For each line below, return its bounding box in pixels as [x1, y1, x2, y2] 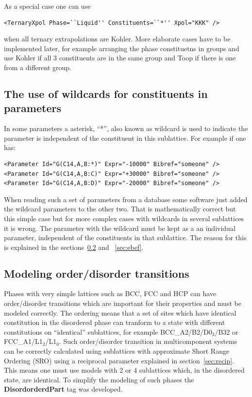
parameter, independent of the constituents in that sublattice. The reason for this [4, 232, 247, 243]
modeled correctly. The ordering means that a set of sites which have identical [4, 307, 236, 318]
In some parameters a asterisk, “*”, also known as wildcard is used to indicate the [4, 123, 248, 133]
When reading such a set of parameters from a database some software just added [4, 194, 248, 204]
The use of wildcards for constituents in [4, 86, 208, 101]
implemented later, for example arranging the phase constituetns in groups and [4, 43, 239, 53]
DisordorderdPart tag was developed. [4, 384, 123, 394]
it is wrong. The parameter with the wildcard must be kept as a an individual [4, 223, 235, 233]
